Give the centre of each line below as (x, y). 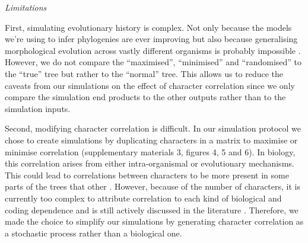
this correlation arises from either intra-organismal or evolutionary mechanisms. (150, 163)
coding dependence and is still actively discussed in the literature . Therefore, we (152, 210)
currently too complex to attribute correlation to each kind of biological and (143, 198)
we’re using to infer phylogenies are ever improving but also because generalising (151, 39)
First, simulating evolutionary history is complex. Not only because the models (148, 27)
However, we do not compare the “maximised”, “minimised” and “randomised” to (153, 62)
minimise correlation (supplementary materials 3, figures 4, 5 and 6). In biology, (150, 151)
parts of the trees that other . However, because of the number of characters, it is (153, 186)
